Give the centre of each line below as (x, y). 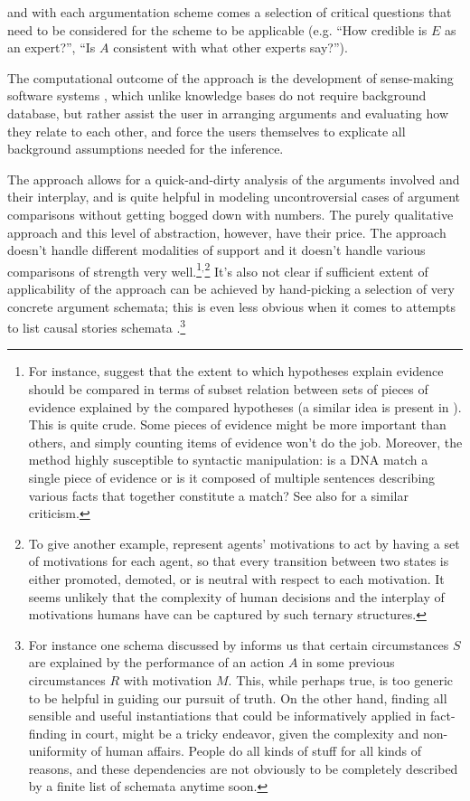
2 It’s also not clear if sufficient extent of (316, 269)
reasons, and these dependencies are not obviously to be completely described (243, 768)
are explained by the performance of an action (156, 662)
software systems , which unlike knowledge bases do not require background (217, 95)
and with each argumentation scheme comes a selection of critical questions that (230, 12)
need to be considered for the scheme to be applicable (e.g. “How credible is (217, 29)
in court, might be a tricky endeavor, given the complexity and (245, 733)
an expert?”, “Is (52, 47)
